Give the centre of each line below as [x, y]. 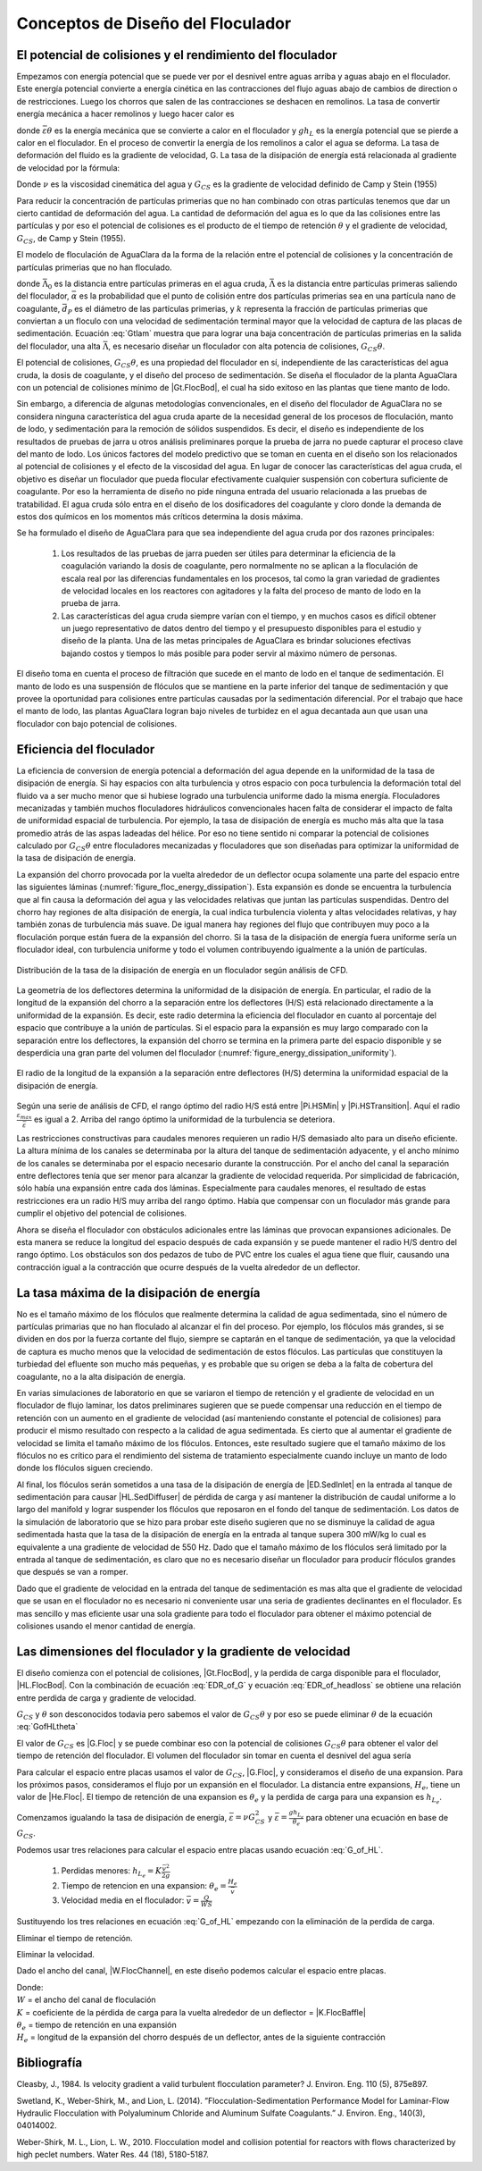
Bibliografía [50, 2063]
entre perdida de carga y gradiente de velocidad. [106, 1697]
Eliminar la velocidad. [56, 1954]
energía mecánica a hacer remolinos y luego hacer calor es [125, 114]
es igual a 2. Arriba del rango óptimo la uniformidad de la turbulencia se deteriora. [184, 1119]
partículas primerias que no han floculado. [95, 267]
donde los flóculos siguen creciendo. [85, 1468]
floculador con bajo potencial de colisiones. [97, 723]
